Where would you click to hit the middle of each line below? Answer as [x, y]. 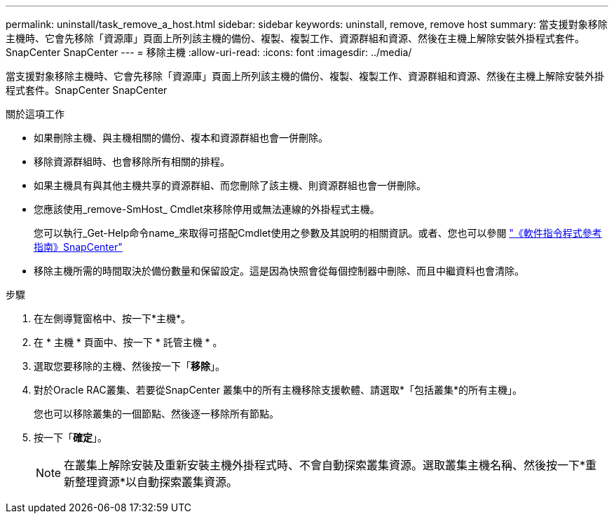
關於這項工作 [35, 114]
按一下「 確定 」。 [70, 437]
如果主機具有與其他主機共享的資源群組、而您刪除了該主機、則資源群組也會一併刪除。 [230, 185]
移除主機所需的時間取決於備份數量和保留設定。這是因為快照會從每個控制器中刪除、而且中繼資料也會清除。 [279, 271]
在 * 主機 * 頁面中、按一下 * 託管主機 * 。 [128, 342]
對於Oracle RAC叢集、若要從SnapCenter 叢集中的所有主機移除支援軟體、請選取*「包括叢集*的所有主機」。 [278, 390]
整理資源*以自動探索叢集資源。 [157, 482]
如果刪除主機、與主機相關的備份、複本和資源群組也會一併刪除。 [181, 138]
